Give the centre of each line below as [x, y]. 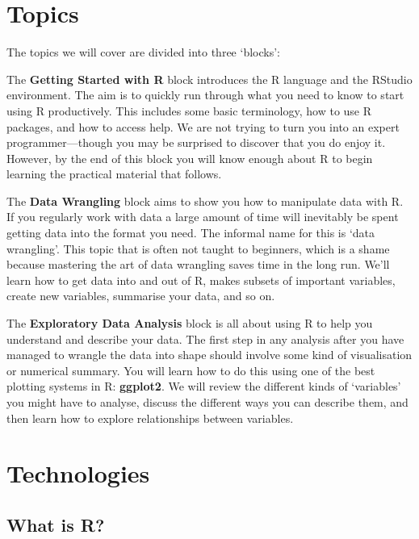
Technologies [78, 473]
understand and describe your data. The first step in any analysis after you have [205, 338]
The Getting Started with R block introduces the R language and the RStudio [209, 79]
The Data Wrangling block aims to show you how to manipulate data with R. [205, 201]
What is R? [56, 524]
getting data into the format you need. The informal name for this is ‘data [191, 233]
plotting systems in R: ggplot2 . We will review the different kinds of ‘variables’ [204, 386]
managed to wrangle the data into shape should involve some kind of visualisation [209, 355]
